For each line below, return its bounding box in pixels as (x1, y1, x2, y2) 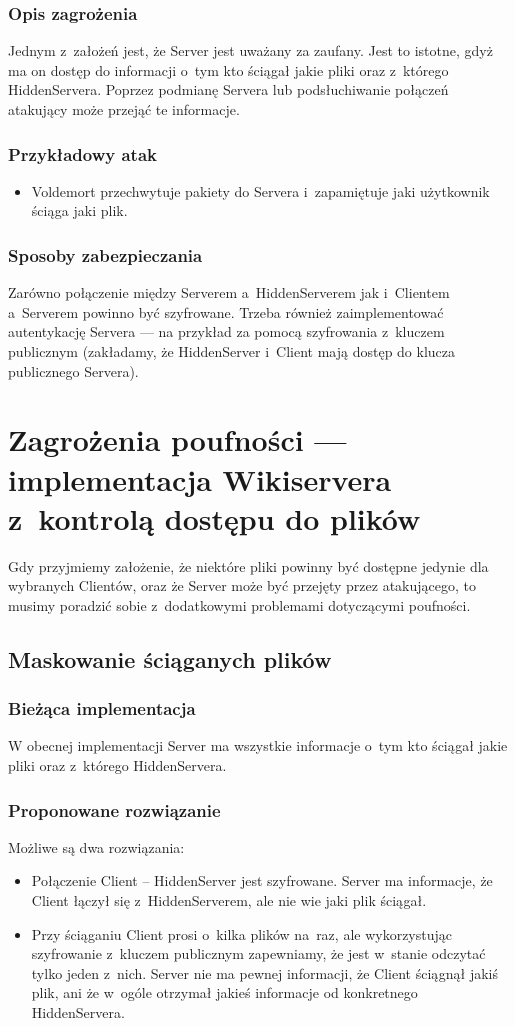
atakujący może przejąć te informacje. (8, 99, 240, 119)
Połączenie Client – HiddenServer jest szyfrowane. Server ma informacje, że (31, 870, 493, 891)
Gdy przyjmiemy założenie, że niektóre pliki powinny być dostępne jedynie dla (8, 555, 489, 576)
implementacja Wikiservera (8, 458, 392, 499)
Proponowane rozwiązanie (8, 797, 221, 822)
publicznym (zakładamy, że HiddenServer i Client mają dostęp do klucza (8, 341, 456, 361)
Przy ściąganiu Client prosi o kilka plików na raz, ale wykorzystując (31, 923, 453, 944)
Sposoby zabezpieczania (8, 242, 203, 267)
